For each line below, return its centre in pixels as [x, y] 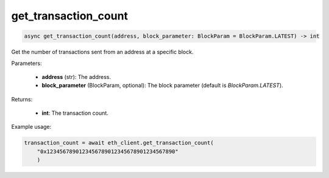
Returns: [22, 99]
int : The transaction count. [75, 113]
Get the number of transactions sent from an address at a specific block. [102, 52]
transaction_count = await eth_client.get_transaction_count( [119, 143]
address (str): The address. [76, 77]
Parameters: [27, 63]
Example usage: [31, 127]
